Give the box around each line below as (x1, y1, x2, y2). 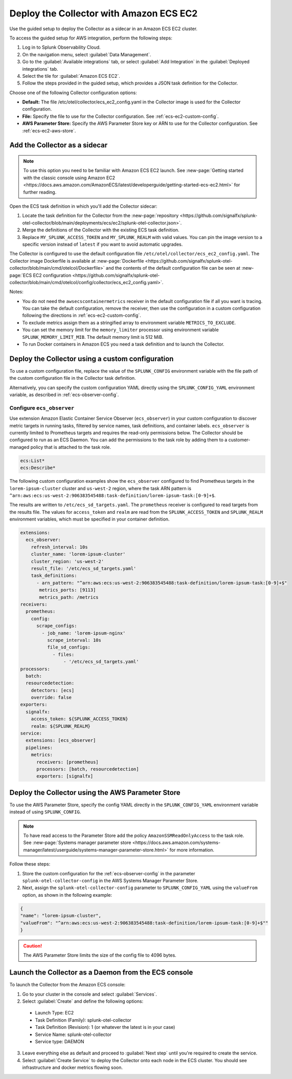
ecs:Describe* (20, 465, 56, 471)
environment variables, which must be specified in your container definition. (9, 516, 170, 522)
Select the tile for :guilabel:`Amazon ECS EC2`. (22, 73, 120, 79)
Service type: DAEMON (35, 1038, 84, 1044)
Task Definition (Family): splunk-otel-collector (35, 1017, 131, 1023)
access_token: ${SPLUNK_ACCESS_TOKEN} (31, 716, 128, 722)
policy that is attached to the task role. (30, 444, 111, 450)
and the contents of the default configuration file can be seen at (105, 265, 240, 271)
